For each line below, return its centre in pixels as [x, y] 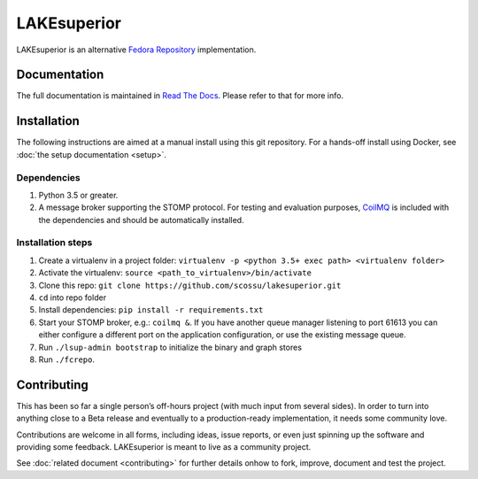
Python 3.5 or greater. [78, 195]
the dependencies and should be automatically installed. [141, 220]
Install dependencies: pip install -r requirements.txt [151, 310]
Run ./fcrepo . [66, 359]
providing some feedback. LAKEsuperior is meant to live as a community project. [164, 447]
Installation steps [54, 243]
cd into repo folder [72, 297]
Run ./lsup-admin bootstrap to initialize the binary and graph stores [170, 347]
